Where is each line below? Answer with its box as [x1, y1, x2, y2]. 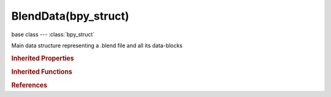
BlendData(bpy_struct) [11, 9, 129, 23]
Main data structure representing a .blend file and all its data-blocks [11, 42, 183, 49]
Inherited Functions [11, 68, 73, 76]
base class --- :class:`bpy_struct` [11, 31, 95, 38]
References [11, 81, 48, 90]
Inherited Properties [11, 54, 75, 63]
